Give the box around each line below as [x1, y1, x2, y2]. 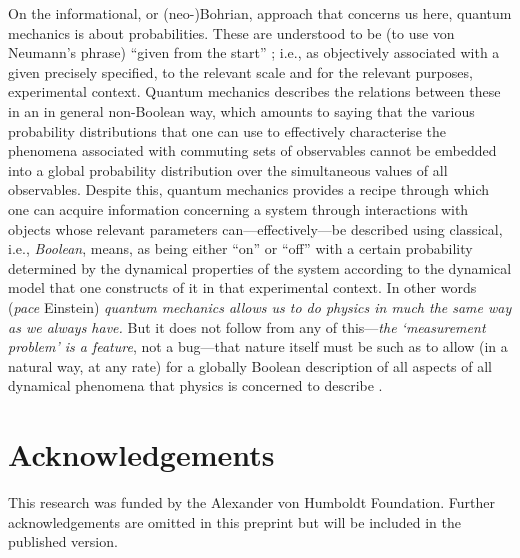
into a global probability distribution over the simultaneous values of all [8, 159, 448, 180]
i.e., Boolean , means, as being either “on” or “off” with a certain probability [8, 238, 473, 259]
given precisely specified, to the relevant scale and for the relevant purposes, [8, 61, 473, 82]
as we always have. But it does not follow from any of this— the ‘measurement [8, 316, 486, 337]
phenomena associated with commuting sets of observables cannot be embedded [8, 140, 497, 161]
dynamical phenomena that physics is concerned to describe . [8, 375, 383, 396]
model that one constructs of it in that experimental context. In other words [8, 277, 477, 298]
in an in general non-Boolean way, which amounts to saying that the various [8, 100, 475, 121]
